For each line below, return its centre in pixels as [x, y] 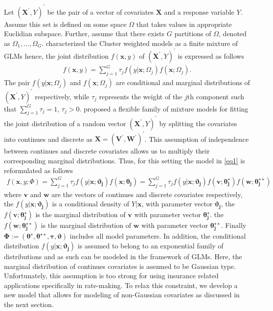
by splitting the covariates [198, 123]
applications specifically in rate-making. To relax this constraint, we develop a [121, 285]
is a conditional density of [91, 204]
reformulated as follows [39, 170]
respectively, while [62, 96]
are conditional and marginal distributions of [183, 82]
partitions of [193, 33]
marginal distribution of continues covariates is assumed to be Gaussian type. [120, 266]
